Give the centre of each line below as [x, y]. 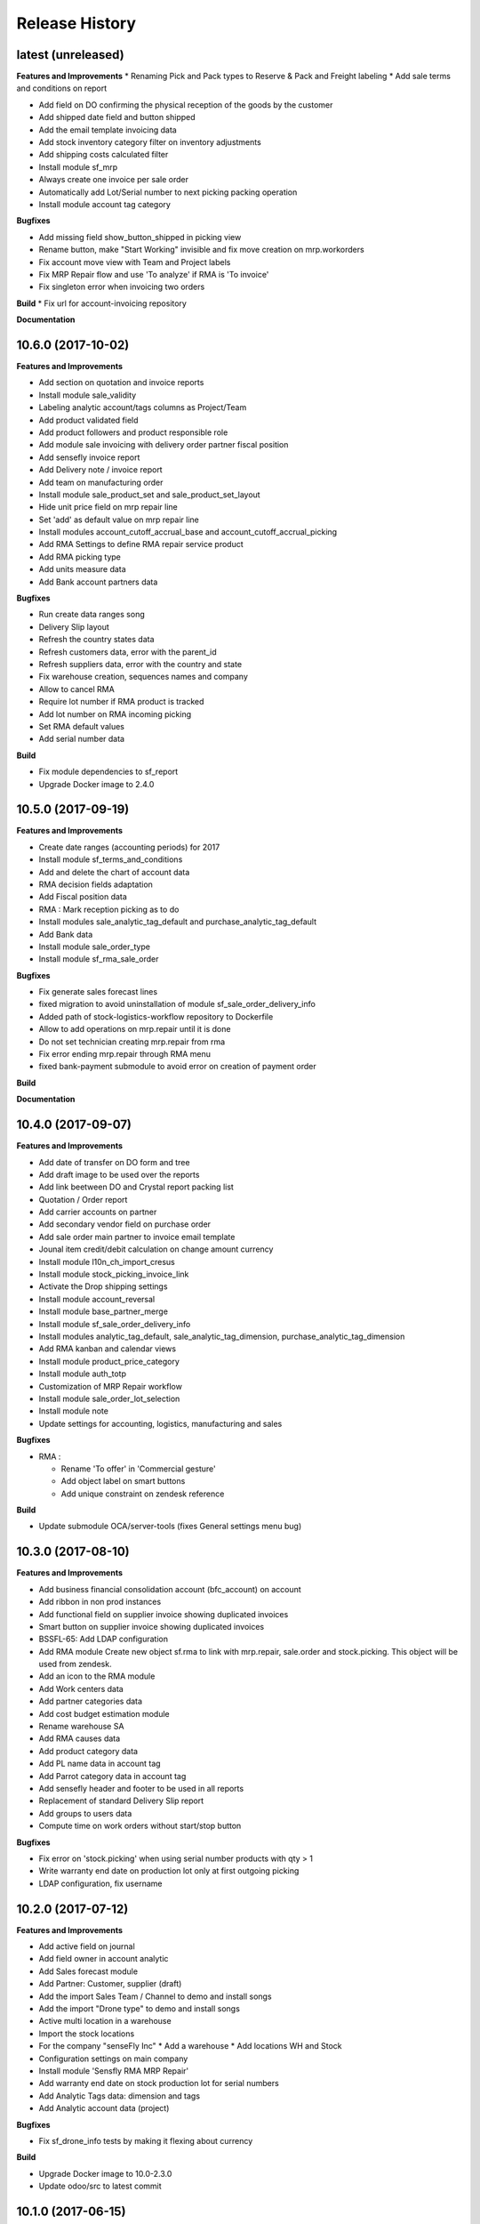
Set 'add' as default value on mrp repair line [119, 520]
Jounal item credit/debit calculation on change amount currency [156, 1249]
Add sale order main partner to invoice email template [137, 1237]
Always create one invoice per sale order [113, 180]
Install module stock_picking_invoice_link [114, 1274]
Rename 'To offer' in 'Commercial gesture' [139, 1469]
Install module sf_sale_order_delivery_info [115, 1324]
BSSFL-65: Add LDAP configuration [104, 1639]
